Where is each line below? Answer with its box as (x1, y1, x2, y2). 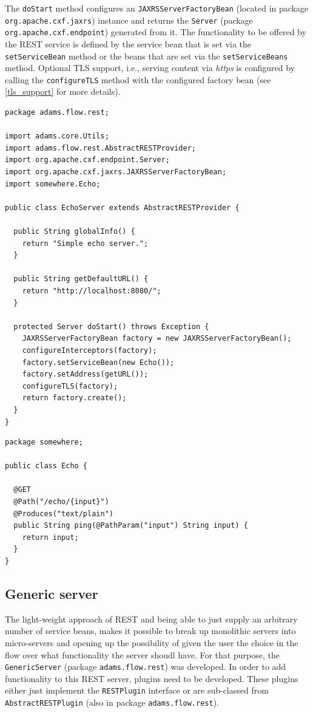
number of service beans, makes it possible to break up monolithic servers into (5, 624, 296, 637)
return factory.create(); (22, 394, 127, 403)
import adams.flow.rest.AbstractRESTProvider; (5, 143, 196, 152)
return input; (22, 533, 79, 542)
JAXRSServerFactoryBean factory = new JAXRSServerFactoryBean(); (22, 334, 292, 343)
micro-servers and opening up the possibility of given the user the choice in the (5, 636, 298, 649)
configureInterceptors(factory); (22, 346, 157, 355)
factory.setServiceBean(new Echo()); (22, 358, 175, 367)
